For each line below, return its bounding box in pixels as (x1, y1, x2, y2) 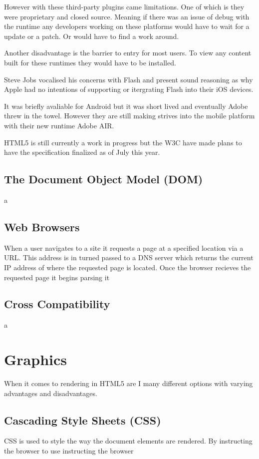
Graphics (4, 349, 67, 370)
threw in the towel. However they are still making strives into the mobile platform (4, 110, 255, 121)
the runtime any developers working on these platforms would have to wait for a (4, 21, 250, 31)
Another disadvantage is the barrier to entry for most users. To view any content (4, 47, 252, 58)
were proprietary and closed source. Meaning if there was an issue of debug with (4, 11, 250, 21)
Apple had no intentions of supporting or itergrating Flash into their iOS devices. (4, 84, 254, 94)
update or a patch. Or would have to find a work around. (4, 30, 179, 41)
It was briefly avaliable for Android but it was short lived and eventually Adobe (4, 100, 248, 111)
